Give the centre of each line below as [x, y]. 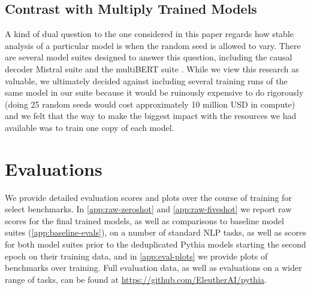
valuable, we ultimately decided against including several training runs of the [146, 80]
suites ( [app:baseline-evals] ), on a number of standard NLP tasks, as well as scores [155, 232]
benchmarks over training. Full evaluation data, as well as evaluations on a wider [153, 268]
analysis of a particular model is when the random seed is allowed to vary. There [153, 45]
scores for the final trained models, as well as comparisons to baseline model [144, 220]
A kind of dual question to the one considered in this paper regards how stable [150, 34]
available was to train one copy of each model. [90, 127]
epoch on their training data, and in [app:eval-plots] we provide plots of [136, 256]
